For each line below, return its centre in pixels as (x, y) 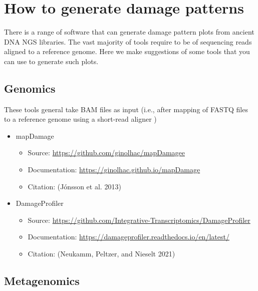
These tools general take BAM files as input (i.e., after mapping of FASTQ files (126, 109)
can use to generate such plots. (51, 61)
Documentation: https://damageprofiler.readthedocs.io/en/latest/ (128, 237)
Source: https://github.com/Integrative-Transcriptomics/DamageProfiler (139, 220)
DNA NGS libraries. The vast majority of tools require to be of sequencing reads (128, 41)
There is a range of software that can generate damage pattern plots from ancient (129, 32)
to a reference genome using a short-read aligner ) (80, 119)
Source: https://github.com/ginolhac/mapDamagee (106, 153)
